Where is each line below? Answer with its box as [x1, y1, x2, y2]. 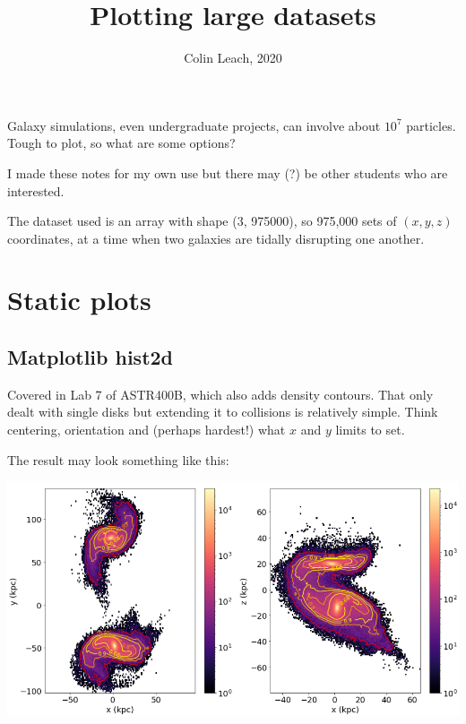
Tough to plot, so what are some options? [7, 134, 236, 152]
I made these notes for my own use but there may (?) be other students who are [7, 163, 448, 182]
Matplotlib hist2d [7, 343, 174, 371]
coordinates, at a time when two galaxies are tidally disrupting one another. [7, 228, 425, 247]
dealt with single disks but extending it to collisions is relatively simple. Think [7, 402, 438, 421]
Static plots [7, 281, 151, 318]
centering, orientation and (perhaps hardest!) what [7, 420, 286, 439]
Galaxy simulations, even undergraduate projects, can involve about [7, 116, 381, 134]
